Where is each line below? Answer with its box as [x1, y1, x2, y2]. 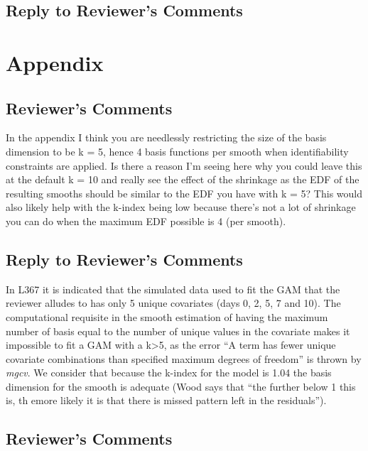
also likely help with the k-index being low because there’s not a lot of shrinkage [6, 200, 356, 214]
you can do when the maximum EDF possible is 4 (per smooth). [6, 213, 286, 228]
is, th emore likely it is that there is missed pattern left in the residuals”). [6, 393, 327, 408]
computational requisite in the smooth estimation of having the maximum [6, 309, 328, 324]
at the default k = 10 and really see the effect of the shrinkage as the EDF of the [6, 172, 359, 187]
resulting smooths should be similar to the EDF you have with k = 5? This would [6, 185, 363, 200]
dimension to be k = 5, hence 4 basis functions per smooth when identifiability [6, 143, 349, 158]
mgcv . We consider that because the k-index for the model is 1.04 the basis [6, 365, 332, 380]
